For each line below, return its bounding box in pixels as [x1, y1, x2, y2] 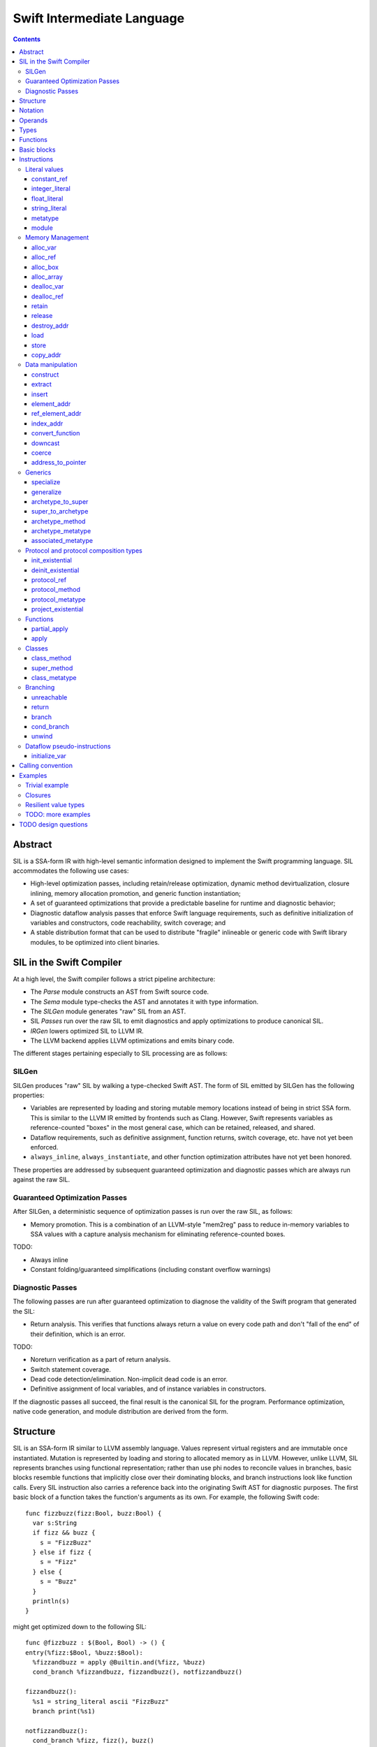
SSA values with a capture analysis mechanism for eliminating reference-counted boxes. [30, 1230, 286, 1238]
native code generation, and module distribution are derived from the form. [13, 1407, 229, 1416]
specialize [31, 478, 61, 486]
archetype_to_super [31, 497, 89, 506]
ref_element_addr [31, 409, 82, 418]
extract [31, 380, 52, 389]
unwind [31, 732, 53, 741]
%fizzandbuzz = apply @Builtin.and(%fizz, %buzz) [32, 1658, 206, 1666]
